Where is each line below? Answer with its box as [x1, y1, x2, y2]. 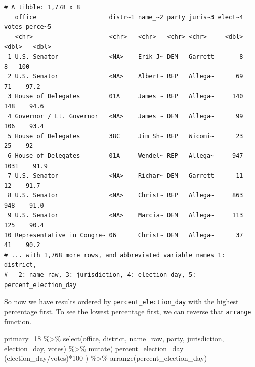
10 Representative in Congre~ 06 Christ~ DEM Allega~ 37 [4, 231, 243, 239]
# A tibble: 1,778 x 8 [4, 4, 80, 11]
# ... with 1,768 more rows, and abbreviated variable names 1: [4, 251, 225, 259]
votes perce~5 [4, 23, 52, 31]
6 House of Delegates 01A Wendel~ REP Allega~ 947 [8, 152, 243, 159]
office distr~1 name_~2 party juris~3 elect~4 [15, 13, 243, 21]
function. [4, 316, 32, 327]
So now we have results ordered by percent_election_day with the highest [4, 296, 239, 307]
